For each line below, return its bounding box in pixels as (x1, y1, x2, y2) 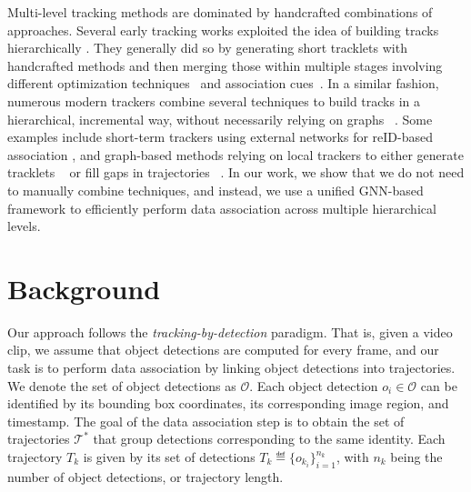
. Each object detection (249, 376, 378, 395)
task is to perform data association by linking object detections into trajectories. (7, 358, 456, 377)
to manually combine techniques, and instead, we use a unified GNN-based (7, 180, 424, 199)
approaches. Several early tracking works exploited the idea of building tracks (7, 20, 439, 39)
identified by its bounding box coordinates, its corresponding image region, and (7, 394, 449, 413)
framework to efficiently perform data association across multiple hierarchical (7, 198, 436, 217)
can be (420, 376, 457, 395)
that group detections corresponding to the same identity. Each (93, 429, 446, 448)
